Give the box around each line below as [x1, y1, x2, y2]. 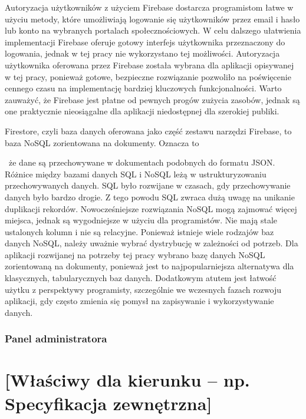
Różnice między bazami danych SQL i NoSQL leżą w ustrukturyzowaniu [5, 167, 266, 180]
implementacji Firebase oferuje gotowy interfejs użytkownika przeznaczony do [5, 35, 285, 48]
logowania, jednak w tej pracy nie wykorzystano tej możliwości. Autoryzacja [5, 47, 280, 60]
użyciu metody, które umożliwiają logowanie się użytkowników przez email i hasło [5, 12, 300, 25]
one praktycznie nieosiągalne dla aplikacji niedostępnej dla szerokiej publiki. [5, 105, 279, 117]
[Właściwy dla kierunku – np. [5, 368, 250, 392]
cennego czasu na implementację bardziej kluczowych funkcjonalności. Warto [5, 82, 282, 94]
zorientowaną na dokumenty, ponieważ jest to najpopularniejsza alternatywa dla [5, 260, 294, 272]
